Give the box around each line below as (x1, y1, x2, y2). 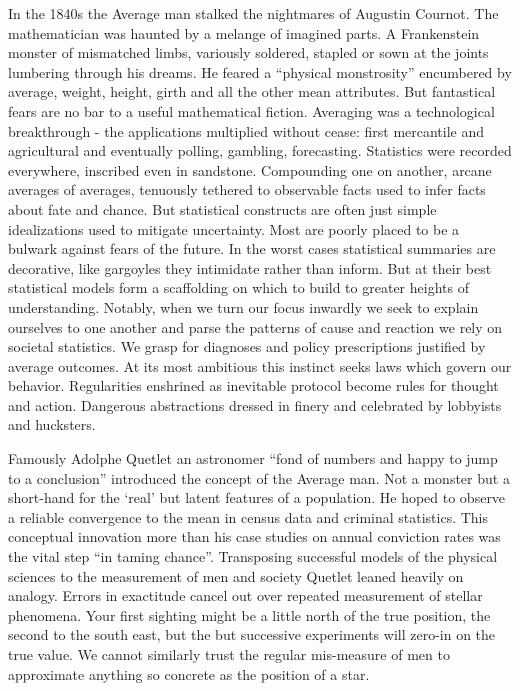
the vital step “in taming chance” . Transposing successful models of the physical (8, 546, 498, 567)
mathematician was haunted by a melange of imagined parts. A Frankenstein (8, 22, 480, 43)
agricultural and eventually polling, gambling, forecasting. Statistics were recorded (8, 140, 512, 161)
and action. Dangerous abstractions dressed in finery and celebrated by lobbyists (8, 394, 502, 415)
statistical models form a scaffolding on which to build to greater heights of (8, 277, 469, 298)
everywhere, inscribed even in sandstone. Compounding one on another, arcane (8, 159, 492, 180)
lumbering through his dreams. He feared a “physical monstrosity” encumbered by (8, 61, 512, 82)
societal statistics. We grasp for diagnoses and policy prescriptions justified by (8, 336, 486, 357)
